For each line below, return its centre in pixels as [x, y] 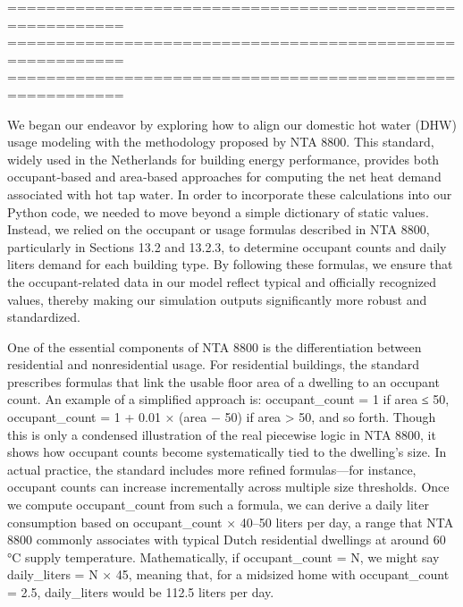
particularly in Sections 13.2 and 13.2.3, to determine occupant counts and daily [227, 246]
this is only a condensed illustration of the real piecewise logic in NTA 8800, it [222, 434]
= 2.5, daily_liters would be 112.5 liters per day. [141, 592]
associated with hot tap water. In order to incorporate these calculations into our [230, 194]
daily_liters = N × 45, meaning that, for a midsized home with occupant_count [228, 574]
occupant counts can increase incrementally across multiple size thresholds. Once [228, 487]
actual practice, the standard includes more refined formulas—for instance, [212, 469]
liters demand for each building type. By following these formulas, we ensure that [230, 264]
